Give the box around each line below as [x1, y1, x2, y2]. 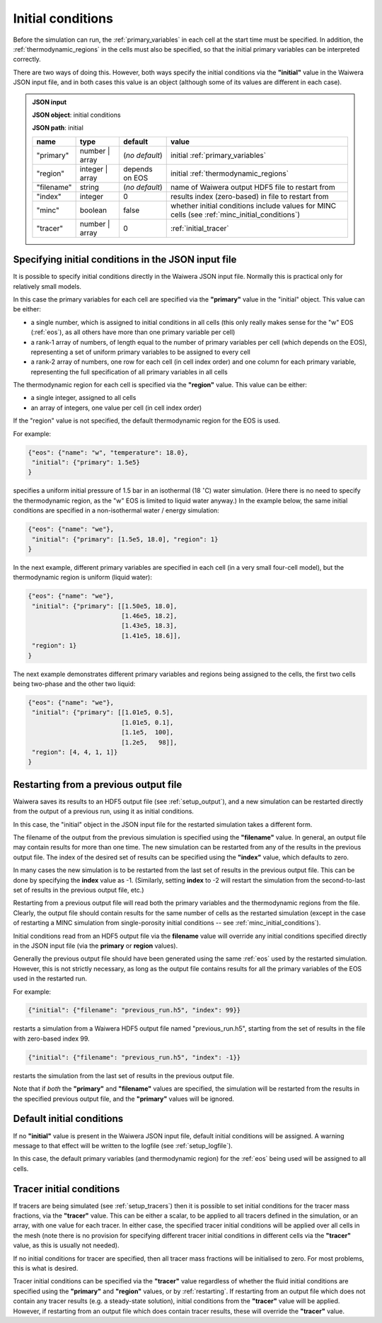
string [79, 182, 99, 192]
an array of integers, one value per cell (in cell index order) [30, 403, 202, 412]
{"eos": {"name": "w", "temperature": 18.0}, [28, 448, 189, 457]
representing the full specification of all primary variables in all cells [30, 367, 228, 376]
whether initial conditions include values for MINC [170, 200, 337, 210]
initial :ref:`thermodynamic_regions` [170, 168, 289, 178]
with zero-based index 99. [13, 1034, 90, 1043]
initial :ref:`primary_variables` [170, 150, 267, 160]
